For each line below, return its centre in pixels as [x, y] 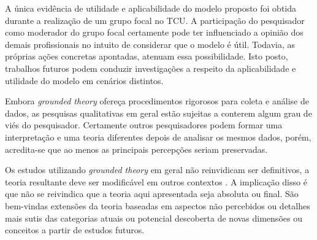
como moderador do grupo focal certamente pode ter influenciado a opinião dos [154, 32]
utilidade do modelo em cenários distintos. [84, 80]
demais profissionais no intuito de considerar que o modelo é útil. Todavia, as [150, 44]
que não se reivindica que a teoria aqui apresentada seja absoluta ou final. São [152, 194]
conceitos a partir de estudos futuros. [75, 230]
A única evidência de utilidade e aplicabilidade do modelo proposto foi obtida [151, 8]
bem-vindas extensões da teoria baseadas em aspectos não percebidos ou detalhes [158, 205]
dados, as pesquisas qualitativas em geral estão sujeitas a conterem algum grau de [158, 113]
